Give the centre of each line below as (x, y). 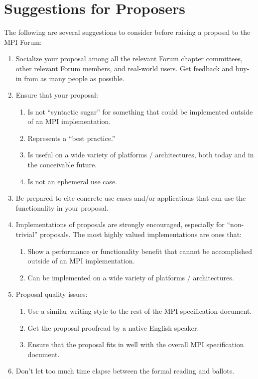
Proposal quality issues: (52, 294)
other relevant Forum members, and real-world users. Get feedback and (125, 68)
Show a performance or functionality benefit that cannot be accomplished (140, 251)
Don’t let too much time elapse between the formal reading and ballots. (125, 371)
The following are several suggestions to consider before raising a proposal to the (127, 32)
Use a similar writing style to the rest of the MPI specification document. (140, 311)
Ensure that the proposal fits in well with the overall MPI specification (136, 344)
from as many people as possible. (74, 78)
